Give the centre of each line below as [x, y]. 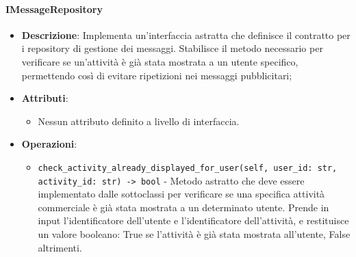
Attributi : [45, 98]
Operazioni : [49, 144]
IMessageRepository [54, 9]
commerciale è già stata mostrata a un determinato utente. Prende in [183, 207]
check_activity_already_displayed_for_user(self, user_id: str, [188, 168]
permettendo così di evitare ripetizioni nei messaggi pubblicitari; [157, 75]
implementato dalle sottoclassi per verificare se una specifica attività [181, 194]
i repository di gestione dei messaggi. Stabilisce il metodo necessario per [172, 48]
